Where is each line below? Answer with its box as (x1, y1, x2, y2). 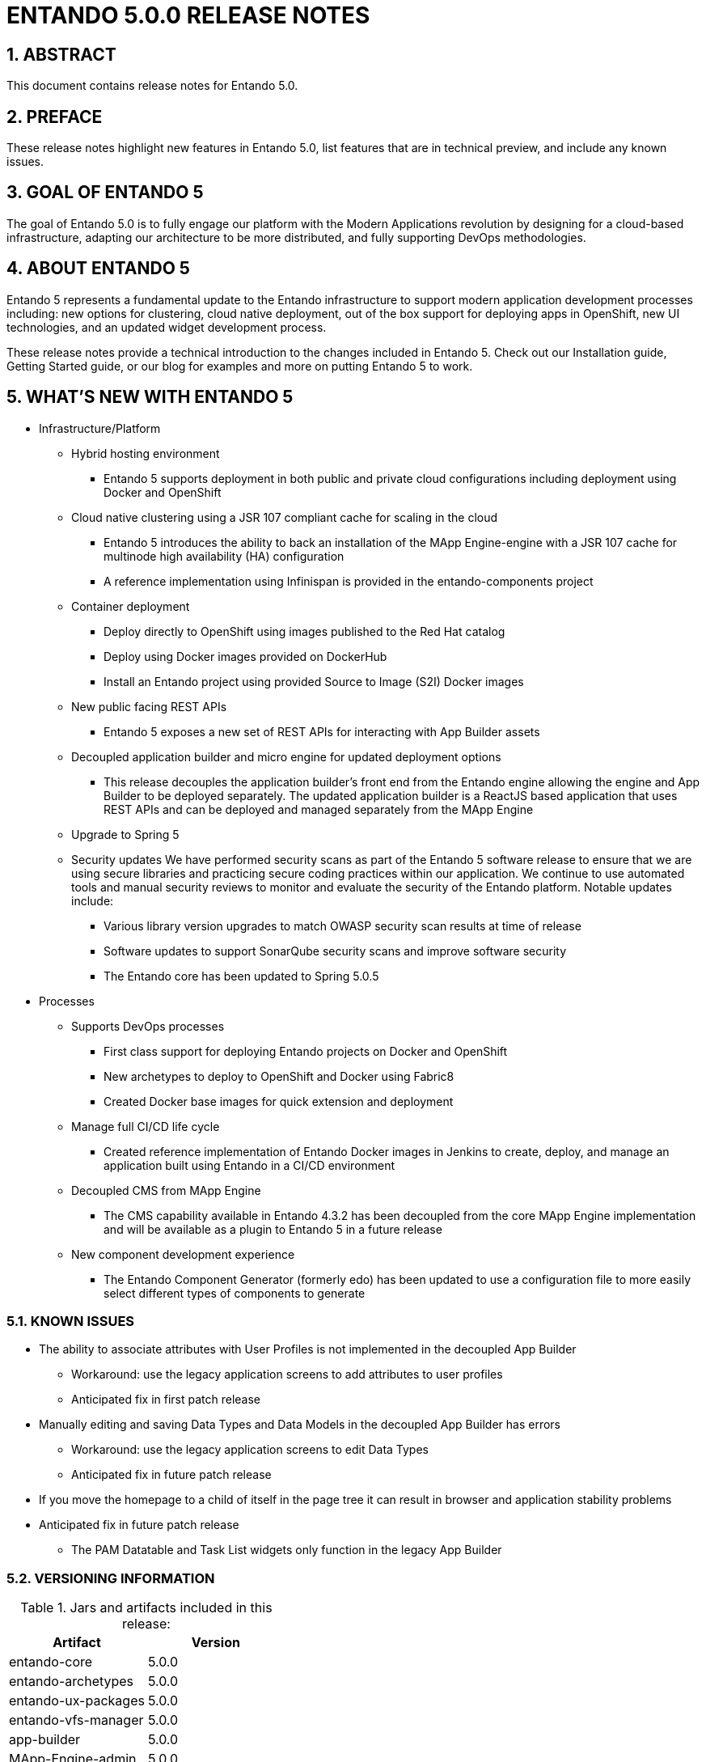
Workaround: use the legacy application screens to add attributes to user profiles (71, 1367, 503, 1382)
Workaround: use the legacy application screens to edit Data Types (71, 1442, 429, 1457)
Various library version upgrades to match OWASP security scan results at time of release (104, 918, 581, 933)
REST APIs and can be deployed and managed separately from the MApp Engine (104, 802, 534, 816)
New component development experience (71, 1247, 295, 1261)
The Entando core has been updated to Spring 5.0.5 (104, 968, 379, 983)
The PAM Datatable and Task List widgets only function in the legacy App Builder (71, 1543, 502, 1557)
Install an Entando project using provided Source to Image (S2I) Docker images (104, 674, 524, 688)
